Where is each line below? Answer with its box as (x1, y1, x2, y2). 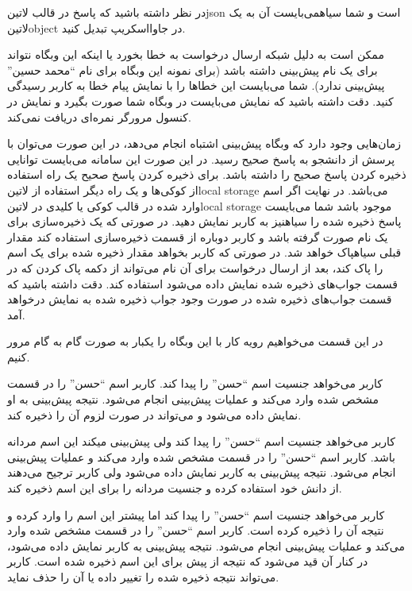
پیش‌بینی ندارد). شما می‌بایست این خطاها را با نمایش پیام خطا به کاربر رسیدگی (7, 77, 385, 94)
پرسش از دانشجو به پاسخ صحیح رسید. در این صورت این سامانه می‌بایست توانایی (7, 150, 395, 167)
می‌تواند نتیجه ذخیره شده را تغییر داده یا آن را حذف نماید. (7, 569, 279, 585)
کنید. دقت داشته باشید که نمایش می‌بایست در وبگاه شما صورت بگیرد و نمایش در (7, 92, 394, 109)
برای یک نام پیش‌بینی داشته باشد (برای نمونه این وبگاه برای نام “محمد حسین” (7, 61, 378, 78)
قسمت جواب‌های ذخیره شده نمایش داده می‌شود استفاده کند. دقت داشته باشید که (7, 275, 398, 292)
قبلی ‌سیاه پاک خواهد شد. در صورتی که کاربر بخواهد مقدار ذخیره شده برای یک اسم (7, 244, 402, 261)
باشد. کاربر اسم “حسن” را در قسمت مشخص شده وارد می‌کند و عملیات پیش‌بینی (7, 448, 395, 465)
